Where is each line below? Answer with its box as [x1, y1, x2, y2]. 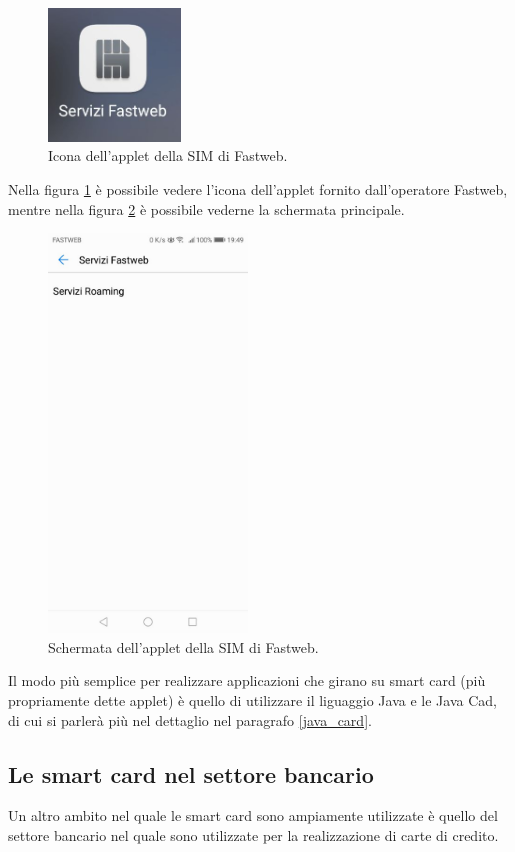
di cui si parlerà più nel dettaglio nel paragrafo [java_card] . [8, 709, 372, 730]
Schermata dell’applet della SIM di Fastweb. [48, 636, 319, 657]
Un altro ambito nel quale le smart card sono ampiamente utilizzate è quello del [8, 805, 498, 826]
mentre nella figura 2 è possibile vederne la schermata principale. [8, 198, 405, 219]
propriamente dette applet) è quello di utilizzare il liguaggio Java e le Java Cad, [8, 689, 497, 710]
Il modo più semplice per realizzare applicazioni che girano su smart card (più [8, 670, 486, 691]
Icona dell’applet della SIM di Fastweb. [48, 145, 288, 166]
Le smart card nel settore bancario [8, 758, 374, 789]
